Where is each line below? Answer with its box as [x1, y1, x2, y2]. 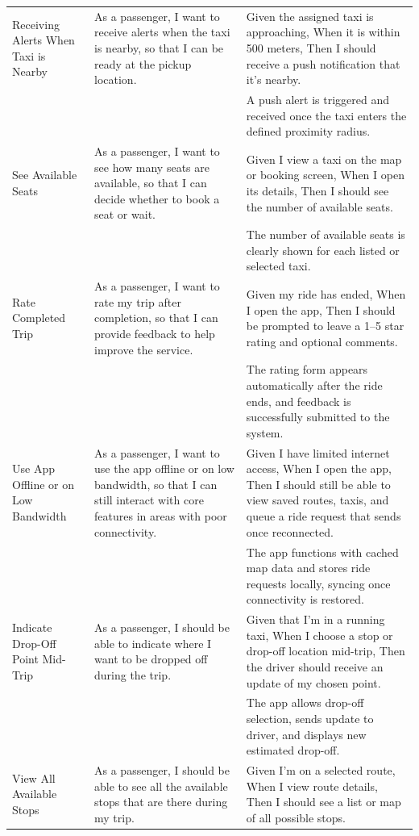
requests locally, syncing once [246, 575, 391, 591]
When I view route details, [246, 777, 378, 794]
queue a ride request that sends [246, 508, 401, 525]
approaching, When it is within [246, 23, 400, 40]
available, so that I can [94, 174, 207, 191]
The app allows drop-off [246, 694, 364, 711]
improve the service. [94, 341, 193, 357]
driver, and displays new [246, 725, 367, 742]
